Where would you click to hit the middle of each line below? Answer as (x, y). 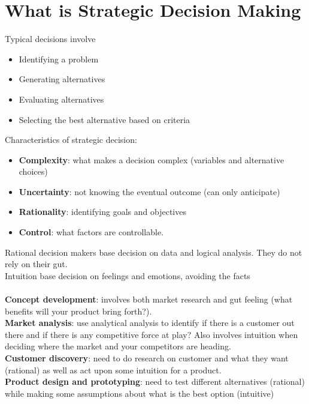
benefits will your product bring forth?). (78, 311)
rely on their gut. (36, 264)
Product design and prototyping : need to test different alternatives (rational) (155, 381)
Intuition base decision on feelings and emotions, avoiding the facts (128, 275)
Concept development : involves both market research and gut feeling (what (149, 299)
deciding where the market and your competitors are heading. (118, 346)
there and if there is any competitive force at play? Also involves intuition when (152, 334)
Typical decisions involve (50, 39)
